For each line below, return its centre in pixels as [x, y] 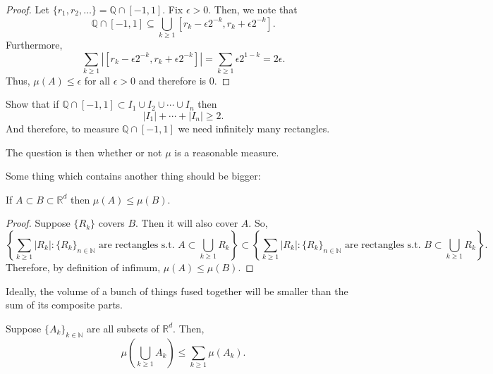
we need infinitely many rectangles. [254, 129]
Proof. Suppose [38, 223]
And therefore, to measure [62, 129]
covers [111, 223]
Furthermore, [34, 44]
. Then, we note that [253, 9]
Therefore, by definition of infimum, [83, 267]
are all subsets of [123, 328]
